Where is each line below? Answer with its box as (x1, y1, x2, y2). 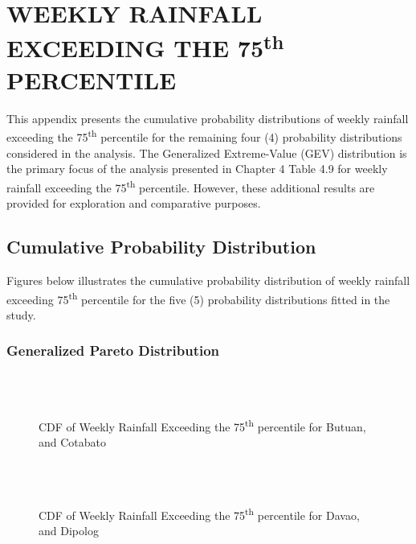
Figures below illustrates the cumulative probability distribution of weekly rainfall (6, 271, 410, 288)
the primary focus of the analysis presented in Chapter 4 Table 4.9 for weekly (6, 160, 388, 177)
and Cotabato (39, 434, 107, 450)
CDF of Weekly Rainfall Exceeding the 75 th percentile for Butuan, (39, 415, 366, 435)
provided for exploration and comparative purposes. (6, 195, 261, 212)
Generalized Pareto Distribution (6, 340, 220, 361)
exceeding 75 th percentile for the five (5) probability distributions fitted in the (6, 288, 390, 307)
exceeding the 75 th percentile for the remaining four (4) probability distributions (6, 126, 402, 146)
